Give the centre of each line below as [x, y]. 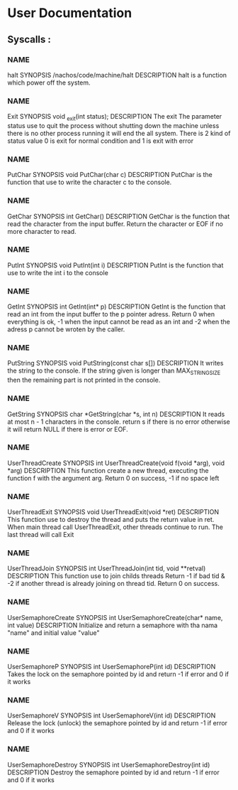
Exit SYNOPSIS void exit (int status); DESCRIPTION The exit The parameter [115, 117]
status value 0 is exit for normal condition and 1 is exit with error [100, 141]
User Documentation [70, 13]
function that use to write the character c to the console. [90, 182]
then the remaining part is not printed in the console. [84, 380]
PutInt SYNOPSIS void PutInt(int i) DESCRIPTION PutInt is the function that [115, 265]
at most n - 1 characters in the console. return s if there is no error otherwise [119, 422]
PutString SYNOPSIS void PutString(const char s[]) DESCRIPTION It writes [115, 363]
